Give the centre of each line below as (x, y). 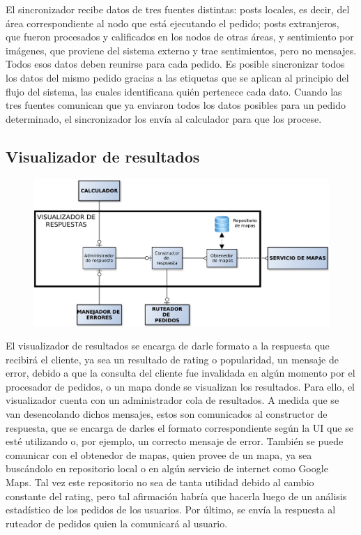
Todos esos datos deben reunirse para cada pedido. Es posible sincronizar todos (175, 64)
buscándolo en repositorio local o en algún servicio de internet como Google (167, 468)
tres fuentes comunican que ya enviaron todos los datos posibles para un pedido (176, 105)
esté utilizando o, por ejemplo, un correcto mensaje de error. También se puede (175, 441)
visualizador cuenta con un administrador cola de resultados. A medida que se (172, 400)
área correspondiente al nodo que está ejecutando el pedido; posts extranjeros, (172, 23)
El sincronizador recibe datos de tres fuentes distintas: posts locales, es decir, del (178, 9)
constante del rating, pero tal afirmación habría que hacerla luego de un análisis (176, 496)
